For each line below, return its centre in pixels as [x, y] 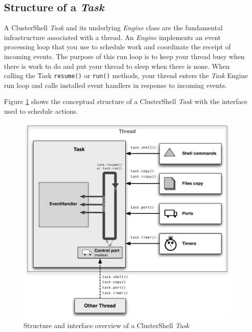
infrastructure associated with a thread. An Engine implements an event [113, 37]
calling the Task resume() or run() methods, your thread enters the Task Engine [126, 75]
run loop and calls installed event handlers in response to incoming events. [115, 85]
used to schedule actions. [41, 111]
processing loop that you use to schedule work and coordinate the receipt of [117, 47]
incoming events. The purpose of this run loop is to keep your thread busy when [124, 56]
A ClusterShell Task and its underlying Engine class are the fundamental [113, 28]
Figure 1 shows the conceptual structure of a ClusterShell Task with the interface [126, 101]
